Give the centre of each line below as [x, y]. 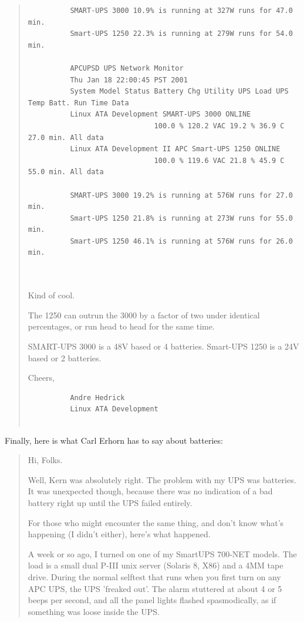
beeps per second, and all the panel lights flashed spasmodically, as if [152, 600]
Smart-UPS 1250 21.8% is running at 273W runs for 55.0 [181, 218]
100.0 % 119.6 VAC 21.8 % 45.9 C [219, 160]
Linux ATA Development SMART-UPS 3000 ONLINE [161, 114]
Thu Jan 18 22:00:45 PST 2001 [129, 80]
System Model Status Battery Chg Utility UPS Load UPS [179, 92]
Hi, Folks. [45, 460]
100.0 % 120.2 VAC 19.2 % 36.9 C [219, 126]
